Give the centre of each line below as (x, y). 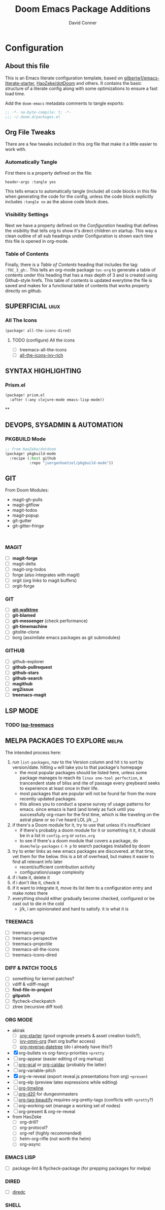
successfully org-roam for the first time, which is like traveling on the (89, 815)
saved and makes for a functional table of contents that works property (77, 286)
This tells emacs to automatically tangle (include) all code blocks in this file (81, 191)
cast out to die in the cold (38, 904)
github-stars (26, 673)
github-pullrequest (32, 667)
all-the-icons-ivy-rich (41, 355)
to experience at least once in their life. (59, 789)
